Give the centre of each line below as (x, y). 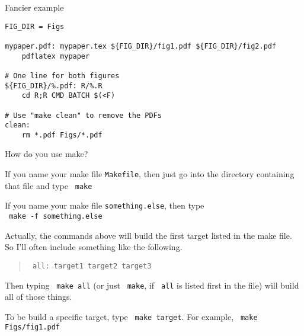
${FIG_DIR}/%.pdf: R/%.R (54, 86)
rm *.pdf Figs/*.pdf (62, 135)
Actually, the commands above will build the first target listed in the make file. (148, 235)
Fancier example (34, 7)
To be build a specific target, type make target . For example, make (131, 316)
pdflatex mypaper (56, 56)
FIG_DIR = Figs (35, 26)
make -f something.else (56, 217)
